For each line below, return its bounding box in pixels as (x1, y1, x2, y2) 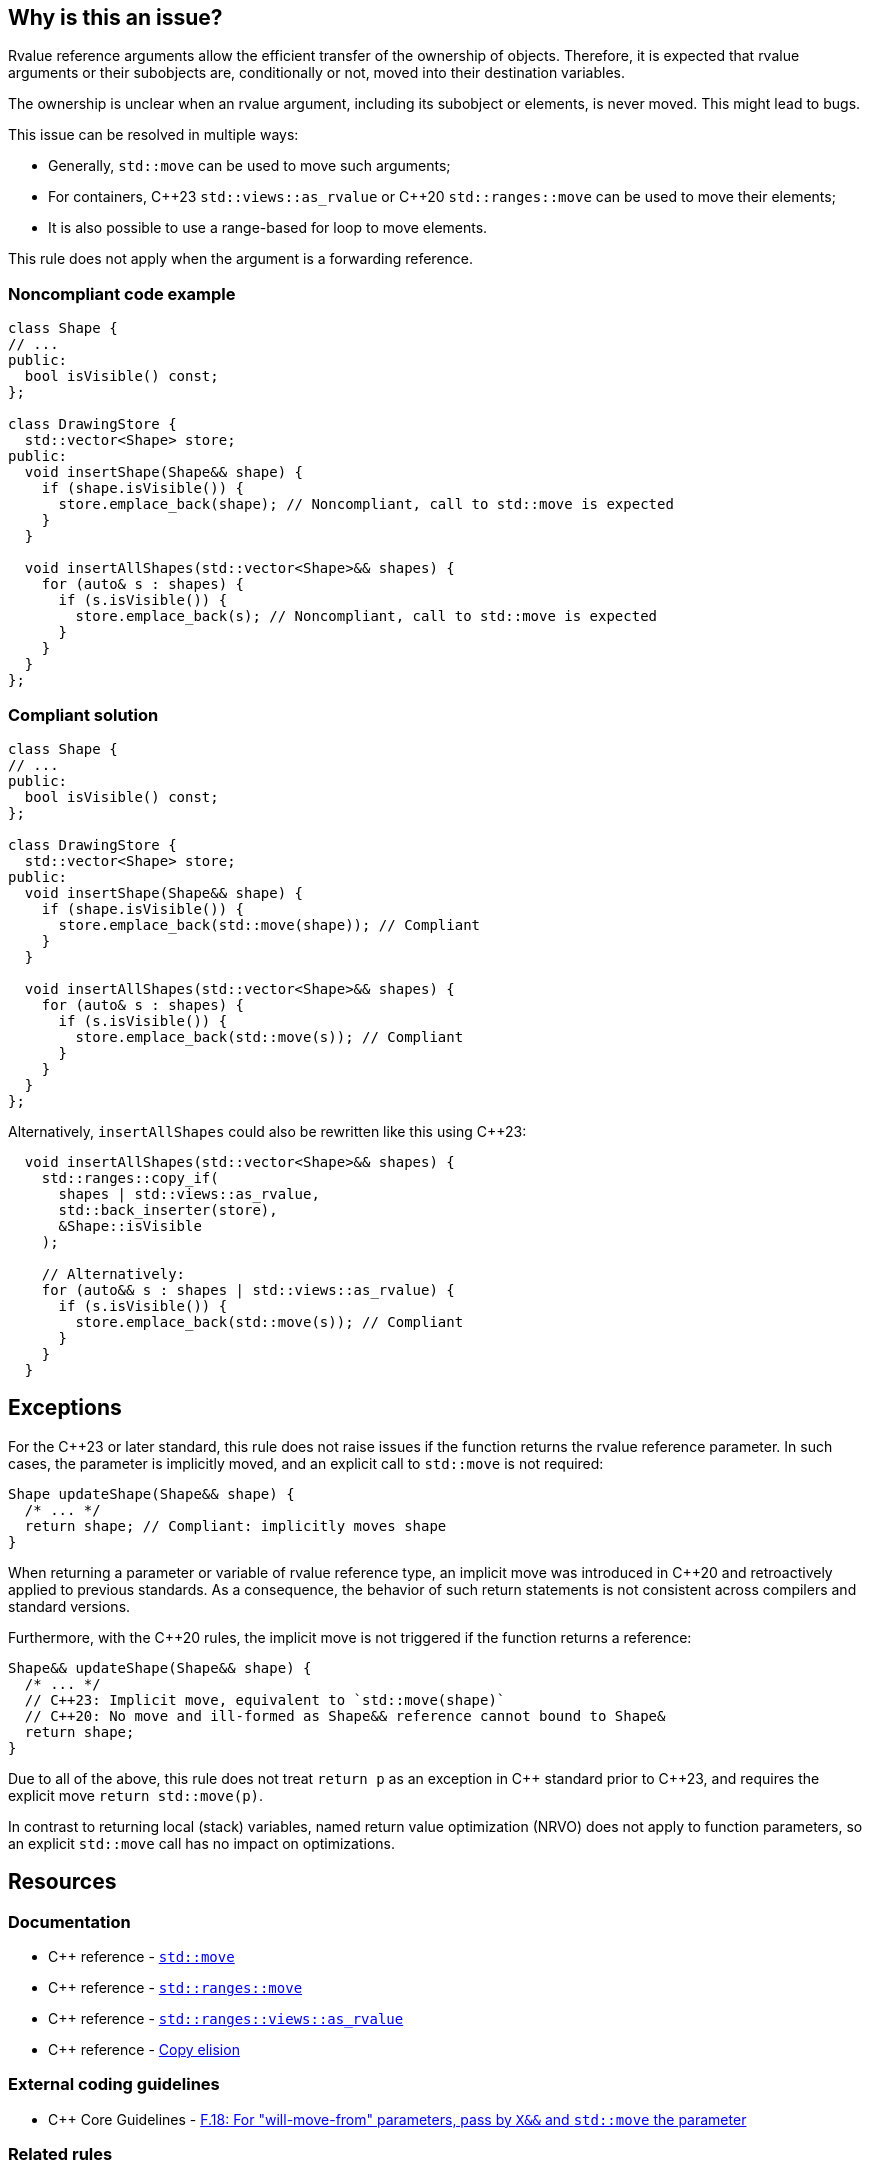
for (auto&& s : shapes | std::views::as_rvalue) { (41, 1281, 455, 1298)
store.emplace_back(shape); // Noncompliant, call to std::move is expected (58, 496, 674, 513)
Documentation (8, 1911, 131, 1932)
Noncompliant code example (8, 283, 236, 304)
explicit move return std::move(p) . (8, 1786, 264, 1804)
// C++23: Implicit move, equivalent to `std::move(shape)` (24, 1691, 506, 1708)
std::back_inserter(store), (58, 1201, 278, 1218)
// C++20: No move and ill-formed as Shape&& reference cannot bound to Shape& (24, 1707, 666, 1724)
